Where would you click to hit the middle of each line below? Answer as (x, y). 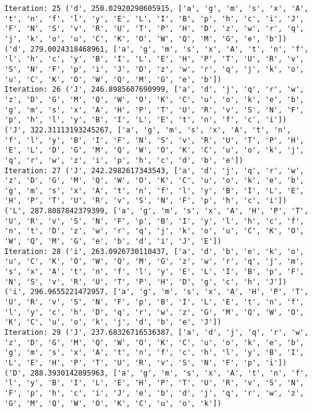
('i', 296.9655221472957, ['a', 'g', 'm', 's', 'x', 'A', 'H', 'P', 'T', (157, 292)
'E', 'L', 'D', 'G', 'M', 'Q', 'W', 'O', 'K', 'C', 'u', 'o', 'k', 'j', (154, 150)
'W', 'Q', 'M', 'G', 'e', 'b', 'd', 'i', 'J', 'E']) (113, 242)
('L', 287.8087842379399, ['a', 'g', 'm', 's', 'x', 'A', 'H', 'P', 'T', (157, 211)
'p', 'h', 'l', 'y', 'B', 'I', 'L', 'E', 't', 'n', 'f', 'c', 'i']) (146, 120)
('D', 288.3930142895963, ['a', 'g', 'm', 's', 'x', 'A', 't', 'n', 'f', (157, 373)
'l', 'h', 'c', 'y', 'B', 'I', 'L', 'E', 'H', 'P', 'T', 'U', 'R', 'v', (154, 59)
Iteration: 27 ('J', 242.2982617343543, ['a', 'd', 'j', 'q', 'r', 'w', (154, 170)
